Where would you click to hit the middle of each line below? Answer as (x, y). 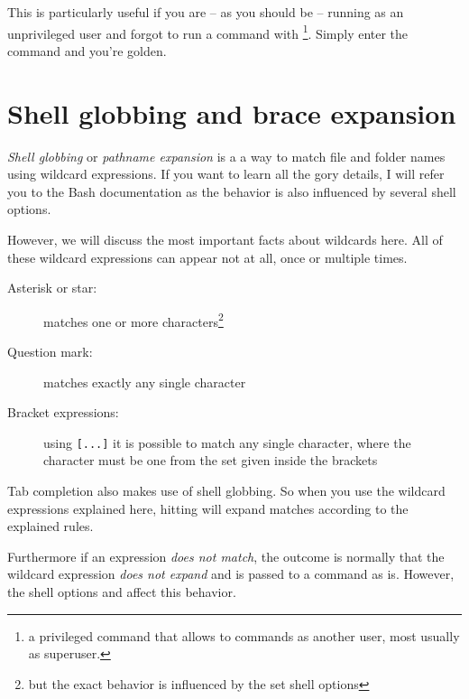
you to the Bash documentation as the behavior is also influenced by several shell (232, 191)
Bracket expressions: (63, 412)
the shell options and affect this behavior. (122, 591)
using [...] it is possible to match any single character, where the (227, 442)
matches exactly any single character (145, 382)
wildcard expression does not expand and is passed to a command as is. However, (231, 574)
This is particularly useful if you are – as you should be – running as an (206, 12)
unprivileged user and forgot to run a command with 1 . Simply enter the (208, 32)
